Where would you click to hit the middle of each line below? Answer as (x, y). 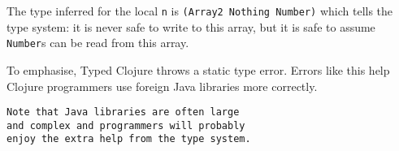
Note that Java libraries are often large (123, 112)
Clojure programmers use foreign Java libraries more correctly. (162, 86)
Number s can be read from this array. (98, 43)
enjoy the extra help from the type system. (129, 139)
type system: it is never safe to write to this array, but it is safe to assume (191, 26)
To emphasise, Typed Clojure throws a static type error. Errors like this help (198, 69)
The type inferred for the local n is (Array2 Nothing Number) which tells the (200, 11)
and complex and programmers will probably (126, 125)
